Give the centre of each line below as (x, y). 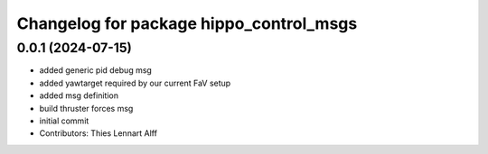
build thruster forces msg (86, 108)
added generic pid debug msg (96, 70)
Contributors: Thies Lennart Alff (99, 133)
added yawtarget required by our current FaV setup (135, 83)
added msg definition (79, 95)
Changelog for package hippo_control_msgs (187, 23)
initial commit (64, 121)
